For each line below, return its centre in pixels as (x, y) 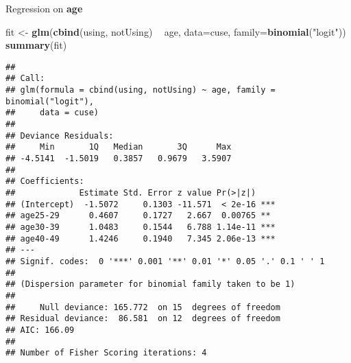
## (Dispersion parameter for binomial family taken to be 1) (150, 284)
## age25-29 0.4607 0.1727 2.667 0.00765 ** (138, 216)
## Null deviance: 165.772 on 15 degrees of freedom (143, 307)
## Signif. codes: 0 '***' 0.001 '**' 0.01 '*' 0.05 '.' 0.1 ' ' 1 (165, 261)
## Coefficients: (45, 181)
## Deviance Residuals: (60, 136)
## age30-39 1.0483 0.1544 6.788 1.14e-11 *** (141, 227)
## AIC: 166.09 (40, 330)
